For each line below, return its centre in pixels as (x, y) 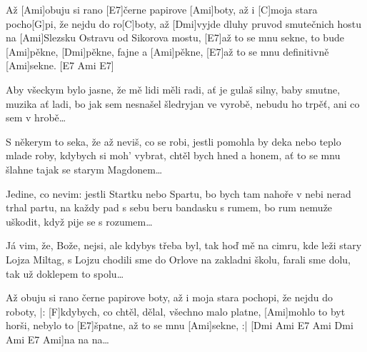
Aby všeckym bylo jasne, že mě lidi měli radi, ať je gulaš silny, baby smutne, (173, 89)
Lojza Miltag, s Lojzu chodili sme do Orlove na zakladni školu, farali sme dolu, (179, 259)
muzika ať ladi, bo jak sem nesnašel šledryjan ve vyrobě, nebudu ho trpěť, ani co (183, 103)
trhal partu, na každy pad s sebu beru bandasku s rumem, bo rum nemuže (169, 207)
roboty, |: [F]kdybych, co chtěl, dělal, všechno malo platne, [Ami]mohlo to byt (176, 311)
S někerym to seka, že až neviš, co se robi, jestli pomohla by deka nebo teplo (174, 141)
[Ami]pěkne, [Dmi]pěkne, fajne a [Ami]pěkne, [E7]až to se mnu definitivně (167, 51)
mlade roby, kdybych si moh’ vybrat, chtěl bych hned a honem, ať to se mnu (173, 155)
